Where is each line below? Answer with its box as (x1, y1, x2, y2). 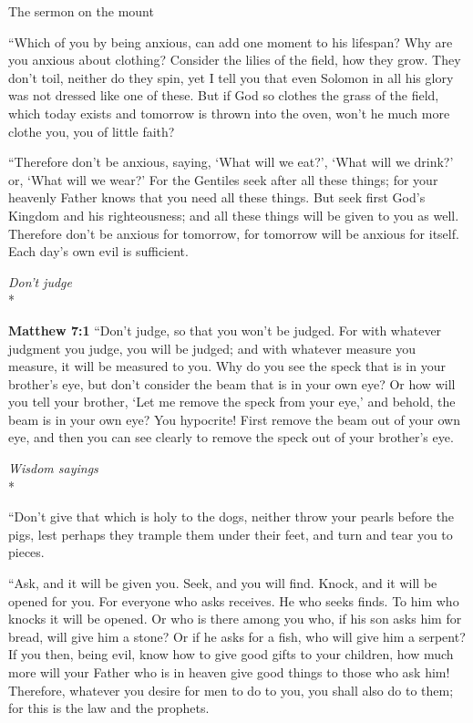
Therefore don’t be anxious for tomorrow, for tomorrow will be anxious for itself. (8, 223, 459, 243)
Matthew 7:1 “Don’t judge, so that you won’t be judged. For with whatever (8, 320, 442, 339)
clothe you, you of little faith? (8, 121, 175, 140)
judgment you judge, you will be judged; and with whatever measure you (8, 338, 416, 357)
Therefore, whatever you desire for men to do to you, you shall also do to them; (8, 680, 454, 699)
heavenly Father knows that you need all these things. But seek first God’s (8, 188, 426, 207)
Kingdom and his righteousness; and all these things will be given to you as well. (8, 205, 459, 224)
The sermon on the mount (8, 2, 154, 20)
